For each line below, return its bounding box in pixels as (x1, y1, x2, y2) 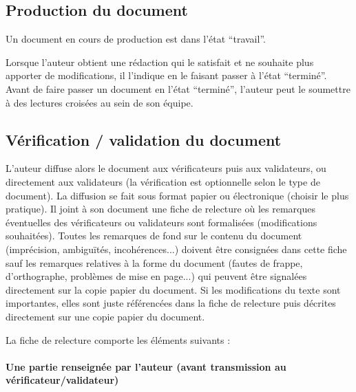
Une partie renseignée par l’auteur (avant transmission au (6, 359, 286, 373)
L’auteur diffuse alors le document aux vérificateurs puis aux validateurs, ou (6, 161, 326, 175)
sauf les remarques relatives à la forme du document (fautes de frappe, (6, 255, 303, 270)
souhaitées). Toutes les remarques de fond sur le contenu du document (6, 228, 302, 243)
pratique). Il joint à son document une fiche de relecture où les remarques (6, 202, 315, 216)
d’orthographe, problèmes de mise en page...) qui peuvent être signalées (6, 269, 307, 283)
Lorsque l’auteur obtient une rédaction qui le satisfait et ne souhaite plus (6, 54, 314, 69)
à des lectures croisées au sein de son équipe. (6, 95, 193, 109)
